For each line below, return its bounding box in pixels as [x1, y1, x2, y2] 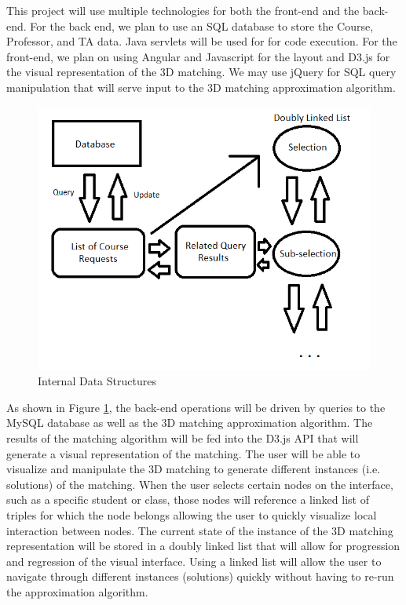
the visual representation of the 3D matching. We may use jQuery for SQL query [6, 64, 397, 80]
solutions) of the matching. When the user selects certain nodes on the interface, [6, 476, 393, 492]
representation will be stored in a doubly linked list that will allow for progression [6, 538, 401, 554]
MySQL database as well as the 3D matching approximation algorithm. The [6, 414, 373, 431]
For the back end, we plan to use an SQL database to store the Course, [30, 17, 374, 34]
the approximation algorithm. [6, 583, 148, 600]
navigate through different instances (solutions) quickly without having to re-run [6, 568, 394, 585]
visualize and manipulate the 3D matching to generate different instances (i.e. [6, 461, 381, 477]
